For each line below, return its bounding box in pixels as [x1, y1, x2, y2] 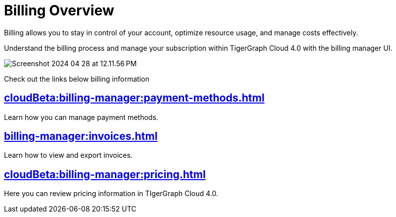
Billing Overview [4, 2, 114, 19]
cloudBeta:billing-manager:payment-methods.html [4, 92, 265, 105]
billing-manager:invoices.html [4, 130, 158, 143]
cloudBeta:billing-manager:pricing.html [4, 168, 206, 181]
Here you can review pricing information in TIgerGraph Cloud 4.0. [4, 189, 218, 198]
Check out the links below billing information [4, 74, 150, 83]
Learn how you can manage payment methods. [4, 112, 159, 121]
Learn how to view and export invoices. [4, 151, 133, 160]
